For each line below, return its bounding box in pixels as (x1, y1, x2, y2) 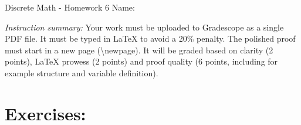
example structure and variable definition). (5, 66, 158, 79)
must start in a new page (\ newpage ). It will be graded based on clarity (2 (5, 43, 273, 56)
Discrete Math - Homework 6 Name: (5, 1, 135, 13)
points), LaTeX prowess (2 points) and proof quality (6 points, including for (5, 55, 278, 67)
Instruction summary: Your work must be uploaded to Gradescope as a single (5, 21, 284, 33)
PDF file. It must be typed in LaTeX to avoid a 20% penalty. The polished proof (5, 32, 296, 45)
